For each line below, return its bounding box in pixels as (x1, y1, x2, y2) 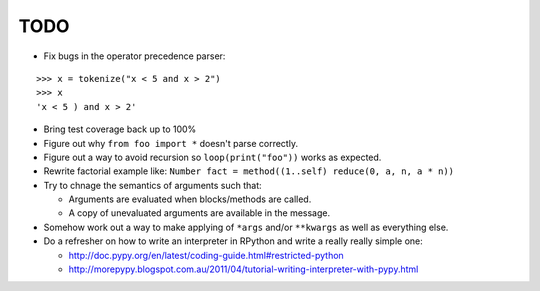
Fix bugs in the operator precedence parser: (43, 50, 226, 62)
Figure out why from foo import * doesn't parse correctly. (43, 137, 299, 149)
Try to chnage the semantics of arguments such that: (43, 179, 262, 191)
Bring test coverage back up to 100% (43, 123, 197, 135)
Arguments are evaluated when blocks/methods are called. (68, 193, 312, 205)
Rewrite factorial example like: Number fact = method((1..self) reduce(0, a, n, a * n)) (43, 165, 455, 177)
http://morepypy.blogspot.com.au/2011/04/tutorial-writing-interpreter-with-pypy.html (68, 263, 419, 275)
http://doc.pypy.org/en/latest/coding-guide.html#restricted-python (68, 249, 344, 261)
